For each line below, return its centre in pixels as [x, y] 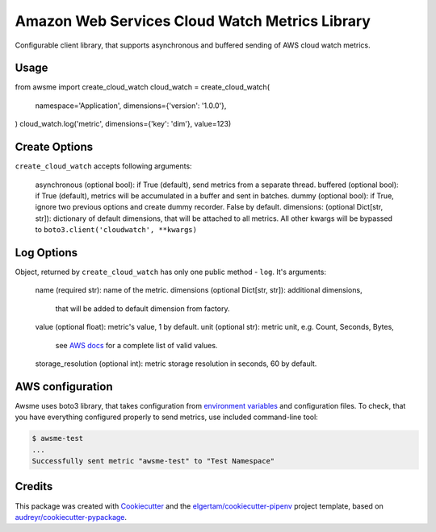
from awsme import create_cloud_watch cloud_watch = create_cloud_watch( [143, 87]
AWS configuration [64, 387]
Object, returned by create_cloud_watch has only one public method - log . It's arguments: [171, 272]
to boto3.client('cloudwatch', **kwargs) [116, 230]
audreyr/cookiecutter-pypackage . [71, 517]
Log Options [46, 253]
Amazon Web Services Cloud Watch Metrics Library [193, 21]
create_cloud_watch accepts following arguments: [104, 166]
